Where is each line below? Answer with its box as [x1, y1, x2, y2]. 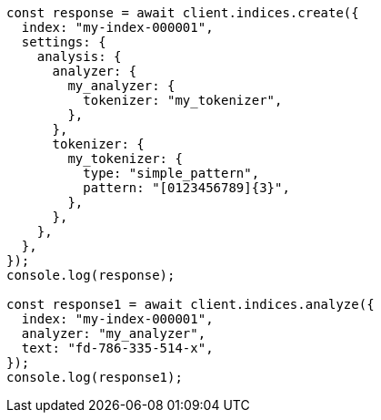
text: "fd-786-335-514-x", [21, 341, 214, 355]
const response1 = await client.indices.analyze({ [6, 297, 375, 312]
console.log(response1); [6, 370, 183, 384]
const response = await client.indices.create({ [6, 5, 359, 20]
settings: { [21, 35, 106, 49]
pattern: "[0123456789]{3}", [83, 180, 290, 195]
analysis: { [36, 49, 122, 64]
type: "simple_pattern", [83, 166, 260, 180]
